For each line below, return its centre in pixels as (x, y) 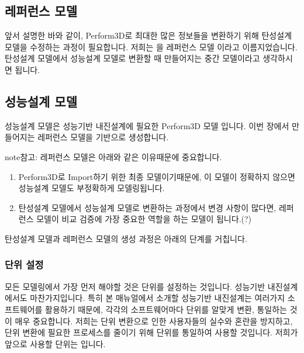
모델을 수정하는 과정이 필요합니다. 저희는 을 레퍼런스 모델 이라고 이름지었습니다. (151, 46)
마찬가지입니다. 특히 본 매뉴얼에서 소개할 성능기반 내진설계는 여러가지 (158, 298)
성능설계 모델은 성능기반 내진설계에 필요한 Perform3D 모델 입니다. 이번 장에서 (147, 125)
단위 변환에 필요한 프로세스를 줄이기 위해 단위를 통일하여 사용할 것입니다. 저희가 (151, 332)
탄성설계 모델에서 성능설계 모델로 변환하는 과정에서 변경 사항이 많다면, (147, 207)
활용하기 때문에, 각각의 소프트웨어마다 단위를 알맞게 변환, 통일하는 (166, 309)
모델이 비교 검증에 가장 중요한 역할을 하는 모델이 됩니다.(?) (144, 219)
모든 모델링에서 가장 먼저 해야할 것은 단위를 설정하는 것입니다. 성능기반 (135, 286)
